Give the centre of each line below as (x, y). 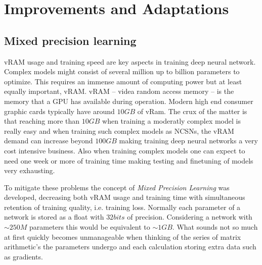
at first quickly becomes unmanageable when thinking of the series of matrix (123, 236)
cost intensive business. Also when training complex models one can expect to (125, 150)
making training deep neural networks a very (188, 141)
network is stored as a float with (54, 217)
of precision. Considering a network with (190, 217)
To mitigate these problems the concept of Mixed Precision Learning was (117, 187)
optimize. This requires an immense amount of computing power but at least (123, 81)
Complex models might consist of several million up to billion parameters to (122, 71)
